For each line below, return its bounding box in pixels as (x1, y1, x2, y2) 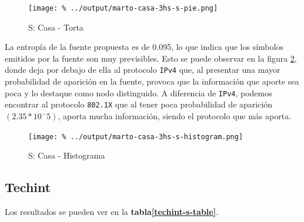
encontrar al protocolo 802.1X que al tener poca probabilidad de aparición (5, 98, 273, 110)
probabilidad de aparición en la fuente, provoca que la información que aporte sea (5, 75, 299, 88)
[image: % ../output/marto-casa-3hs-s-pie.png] (28, 4, 218, 12)
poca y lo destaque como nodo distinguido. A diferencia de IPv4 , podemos (5, 86, 272, 99)
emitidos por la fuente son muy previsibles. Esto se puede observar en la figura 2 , (5, 52, 297, 64)
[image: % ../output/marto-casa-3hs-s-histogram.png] (28, 132, 243, 141)
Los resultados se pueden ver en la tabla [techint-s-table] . (5, 206, 219, 218)
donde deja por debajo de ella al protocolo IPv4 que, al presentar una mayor (5, 63, 280, 76)
